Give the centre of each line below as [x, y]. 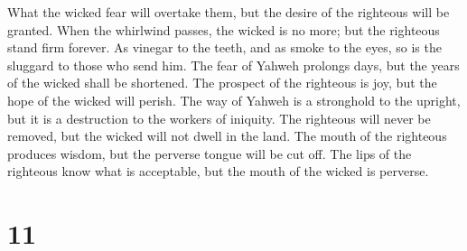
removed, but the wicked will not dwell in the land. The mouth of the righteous [227, 136]
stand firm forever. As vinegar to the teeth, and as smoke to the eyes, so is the [224, 47]
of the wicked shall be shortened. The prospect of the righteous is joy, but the [222, 83]
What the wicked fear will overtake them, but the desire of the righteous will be [229, 12]
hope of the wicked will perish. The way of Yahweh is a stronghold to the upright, [234, 100]
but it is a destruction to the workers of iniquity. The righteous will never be [219, 118]
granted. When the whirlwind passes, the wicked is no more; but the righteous [224, 29]
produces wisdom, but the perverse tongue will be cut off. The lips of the [210, 153]
